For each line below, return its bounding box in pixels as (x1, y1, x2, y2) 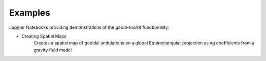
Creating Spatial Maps (21, 33, 66, 39)
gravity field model (33, 47, 72, 53)
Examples (9, 7, 50, 18)
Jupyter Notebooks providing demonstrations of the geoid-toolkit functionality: (9, 24, 169, 30)
